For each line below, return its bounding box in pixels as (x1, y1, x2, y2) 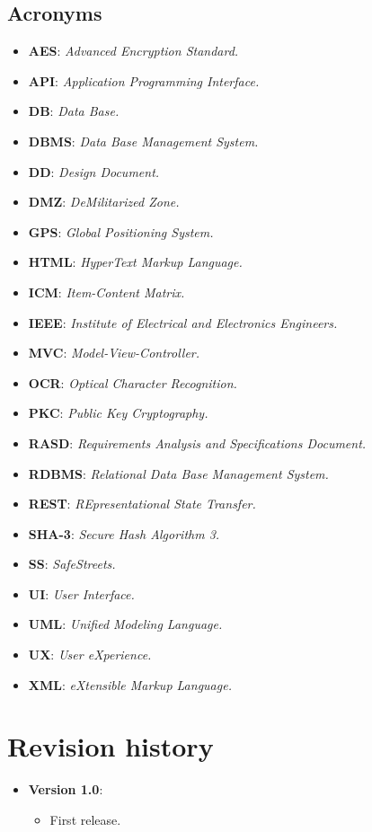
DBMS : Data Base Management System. (28, 131, 259, 150)
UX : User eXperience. (28, 645, 152, 664)
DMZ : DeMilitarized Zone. (28, 192, 180, 211)
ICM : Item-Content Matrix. (28, 282, 185, 301)
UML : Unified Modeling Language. (28, 615, 223, 633)
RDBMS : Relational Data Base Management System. (28, 464, 329, 482)
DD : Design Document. (28, 162, 160, 181)
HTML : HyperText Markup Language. (28, 252, 243, 271)
